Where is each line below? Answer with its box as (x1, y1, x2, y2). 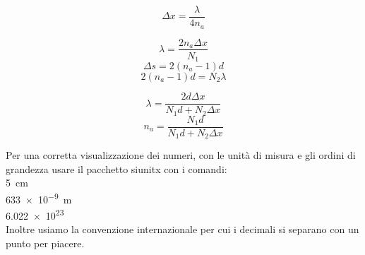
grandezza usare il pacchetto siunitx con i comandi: (6, 161, 227, 176)
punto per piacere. (6, 235, 85, 250)
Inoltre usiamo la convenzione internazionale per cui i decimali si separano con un (6, 222, 359, 237)
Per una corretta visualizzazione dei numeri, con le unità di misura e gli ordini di (6, 148, 356, 162)
